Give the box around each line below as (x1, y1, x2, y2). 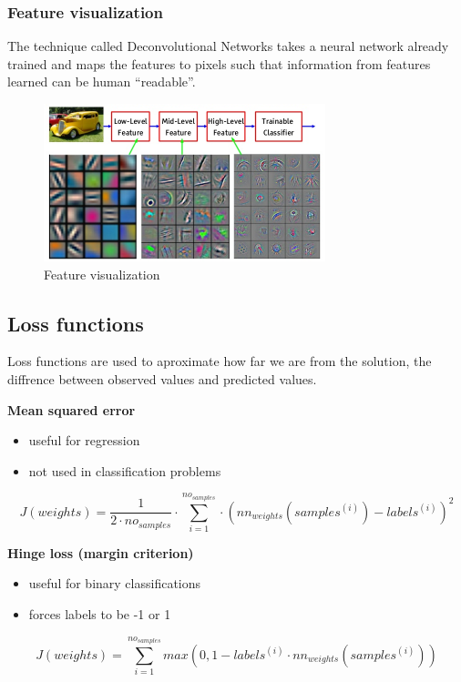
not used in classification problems (28, 461, 221, 480)
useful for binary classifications (28, 574, 201, 593)
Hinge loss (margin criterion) (7, 543, 194, 562)
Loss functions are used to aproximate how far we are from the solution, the (7, 351, 432, 371)
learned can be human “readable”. (7, 72, 196, 91)
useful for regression (28, 431, 140, 450)
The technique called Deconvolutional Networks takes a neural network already (7, 36, 449, 56)
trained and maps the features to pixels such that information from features (7, 54, 431, 73)
